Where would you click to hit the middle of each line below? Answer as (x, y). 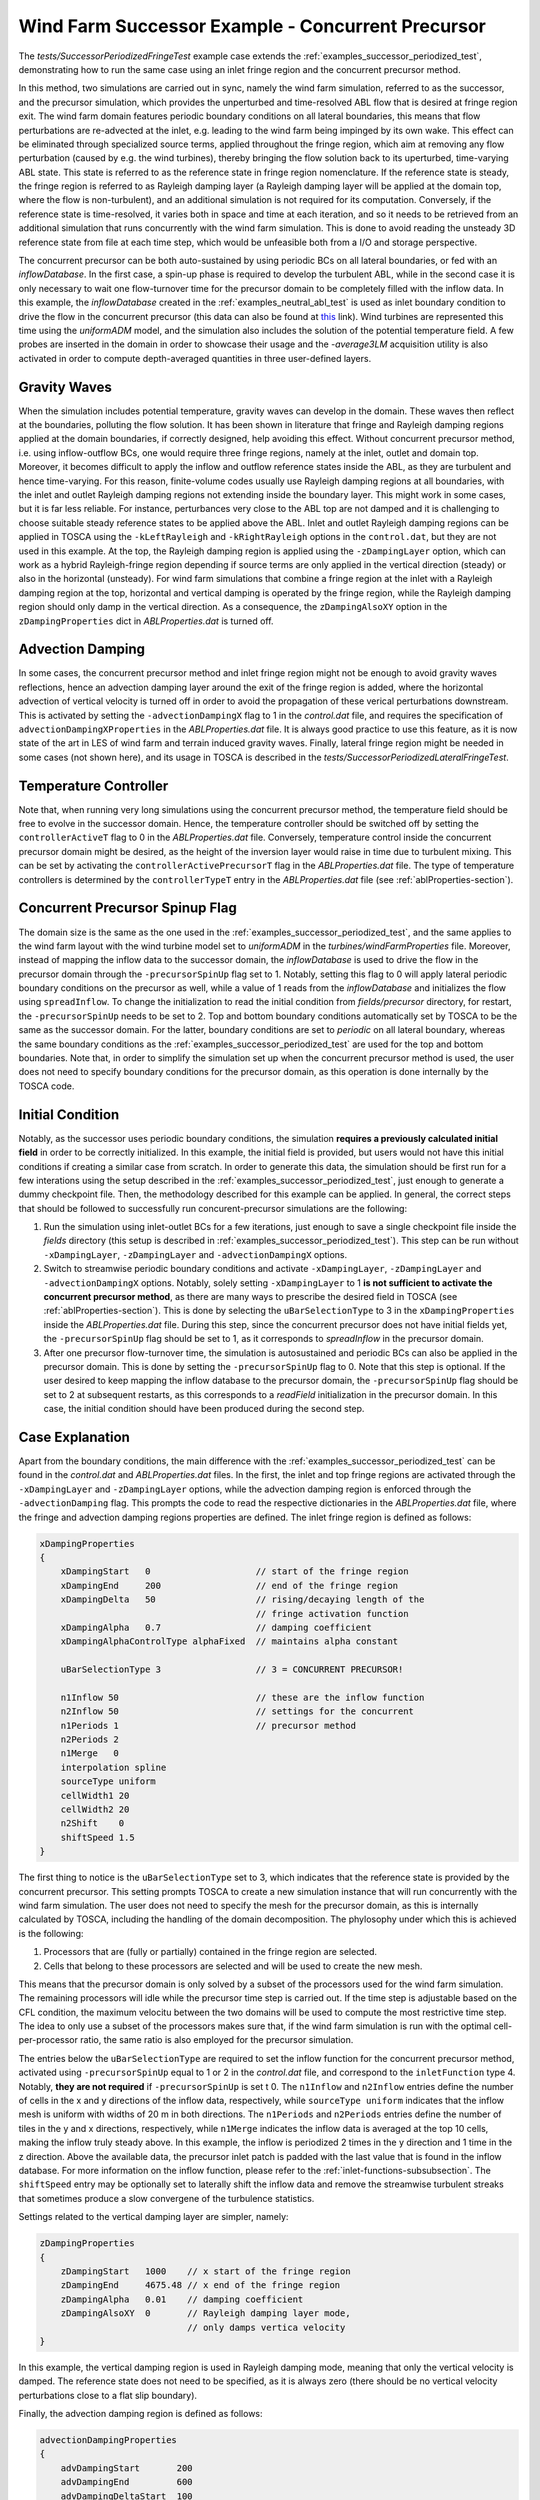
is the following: (51, 1933)
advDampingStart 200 (127, 2468)
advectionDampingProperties (108, 2440)
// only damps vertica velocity (266, 2327)
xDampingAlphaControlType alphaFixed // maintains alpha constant (229, 1641)
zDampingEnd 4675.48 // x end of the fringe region (200, 2285)
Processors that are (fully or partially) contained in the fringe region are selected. (210, 1952)
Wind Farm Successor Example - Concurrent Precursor (252, 26)
